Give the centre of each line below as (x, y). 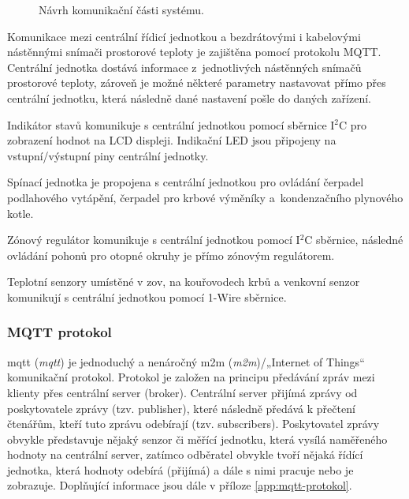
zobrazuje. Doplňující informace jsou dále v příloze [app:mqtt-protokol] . (180, 485)
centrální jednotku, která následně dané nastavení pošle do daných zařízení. (189, 98)
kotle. (20, 213)
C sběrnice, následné (354, 240)
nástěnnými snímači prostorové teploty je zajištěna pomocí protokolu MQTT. (194, 52)
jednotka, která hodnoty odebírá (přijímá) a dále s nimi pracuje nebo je (180, 469)
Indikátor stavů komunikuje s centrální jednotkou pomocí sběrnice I (171, 124)
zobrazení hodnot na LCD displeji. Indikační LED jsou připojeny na (172, 140)
